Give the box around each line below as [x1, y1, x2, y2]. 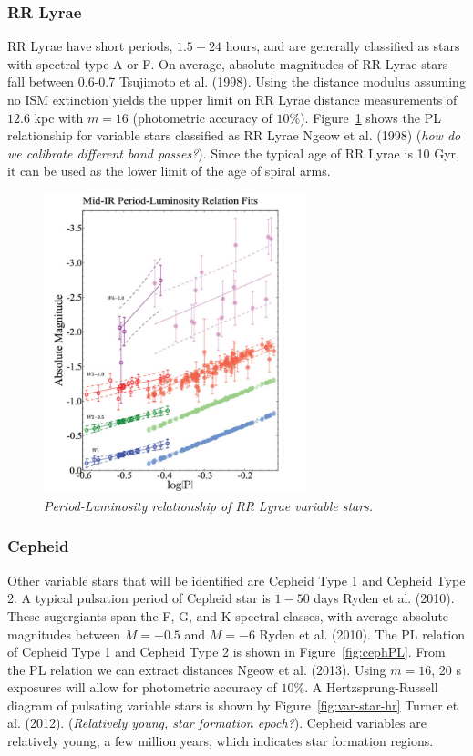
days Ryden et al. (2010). [314, 588, 455, 608]
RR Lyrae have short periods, [7, 36, 173, 56]
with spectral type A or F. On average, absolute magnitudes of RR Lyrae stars [7, 54, 448, 73]
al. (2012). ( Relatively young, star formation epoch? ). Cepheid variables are [7, 713, 427, 732]
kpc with [34, 107, 84, 127]
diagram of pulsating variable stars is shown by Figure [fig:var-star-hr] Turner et [7, 695, 458, 714]
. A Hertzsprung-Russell [304, 678, 438, 697]
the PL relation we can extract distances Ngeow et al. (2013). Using [7, 659, 386, 679]
